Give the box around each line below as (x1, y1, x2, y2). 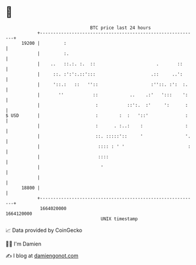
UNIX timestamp (100, 215, 138, 222)
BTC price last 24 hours (90, 25, 151, 31)
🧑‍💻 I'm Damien (5, 240, 42, 247)
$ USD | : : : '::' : (5, 112, 188, 119)
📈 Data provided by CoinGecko (5, 227, 83, 234)
